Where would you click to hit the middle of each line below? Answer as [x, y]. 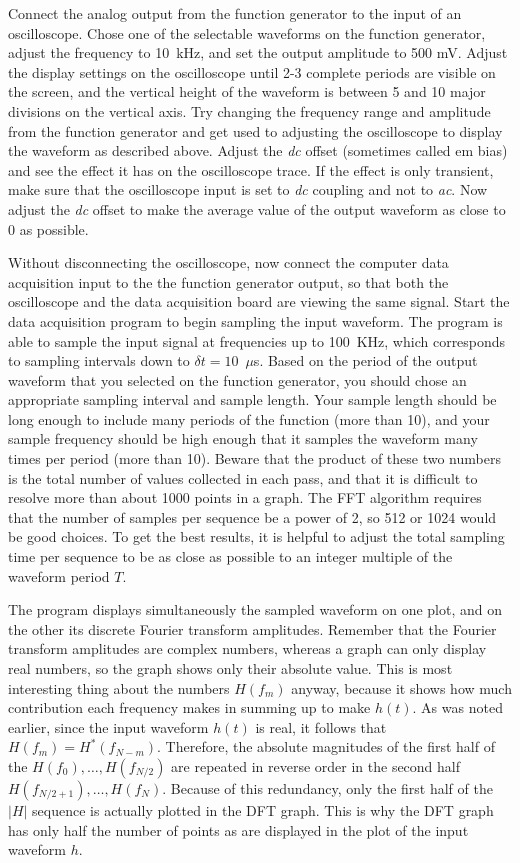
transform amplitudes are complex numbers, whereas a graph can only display [247, 648]
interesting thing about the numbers [119, 687]
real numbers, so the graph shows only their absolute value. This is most [230, 668]
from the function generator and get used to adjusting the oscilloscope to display [255, 130]
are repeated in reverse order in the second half [316, 765]
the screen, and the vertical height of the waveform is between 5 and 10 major [247, 91]
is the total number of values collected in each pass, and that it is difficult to [243, 477]
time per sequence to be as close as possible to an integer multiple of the [230, 556]
